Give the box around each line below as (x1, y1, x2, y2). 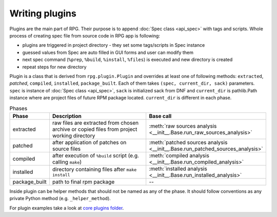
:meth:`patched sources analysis (149, 139, 228, 146)
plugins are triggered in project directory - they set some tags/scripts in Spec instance (22, 42, 205, 48)
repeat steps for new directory (22, 64, 87, 70)
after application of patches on (52, 139, 127, 146)
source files (52, 145, 81, 152)
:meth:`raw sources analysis (149, 122, 217, 129)
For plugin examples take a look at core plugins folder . (9, 205, 124, 211)
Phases (9, 105, 28, 112)
